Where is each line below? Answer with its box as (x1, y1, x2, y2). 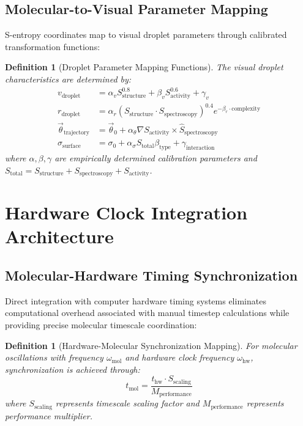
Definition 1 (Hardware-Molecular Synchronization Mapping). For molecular (5, 339, 297, 351)
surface (62, 142, 81, 149)
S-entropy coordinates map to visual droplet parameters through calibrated (5, 28, 287, 41)
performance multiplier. (5, 409, 92, 422)
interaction (186, 144, 215, 151)
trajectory (63, 130, 89, 136)
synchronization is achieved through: (5, 362, 140, 375)
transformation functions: (5, 40, 100, 53)
